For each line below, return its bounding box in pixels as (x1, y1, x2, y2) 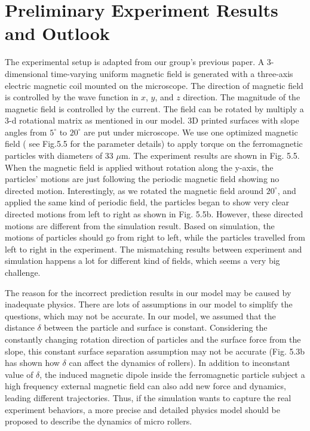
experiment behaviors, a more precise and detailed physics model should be (5, 403, 280, 415)
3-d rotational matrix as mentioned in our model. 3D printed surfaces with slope (5, 114, 299, 127)
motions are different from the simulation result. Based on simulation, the (5, 219, 275, 232)
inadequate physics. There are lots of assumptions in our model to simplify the (5, 298, 293, 310)
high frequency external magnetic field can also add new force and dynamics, (5, 380, 286, 392)
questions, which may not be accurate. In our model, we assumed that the (5, 309, 276, 322)
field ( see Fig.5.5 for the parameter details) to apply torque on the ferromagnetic (5, 137, 303, 150)
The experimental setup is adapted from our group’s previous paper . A (5, 56, 265, 68)
